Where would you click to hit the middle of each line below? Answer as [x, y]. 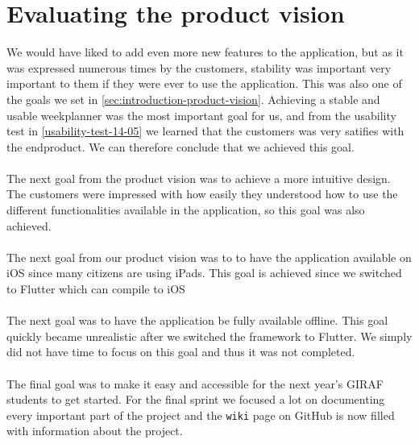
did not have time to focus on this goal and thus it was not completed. [181, 352]
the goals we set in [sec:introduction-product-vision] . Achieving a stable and [193, 99]
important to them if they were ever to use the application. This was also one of [204, 83]
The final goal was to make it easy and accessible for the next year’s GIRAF [195, 383]
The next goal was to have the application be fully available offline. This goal [197, 320]
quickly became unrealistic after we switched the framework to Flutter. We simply [209, 336]
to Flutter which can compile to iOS [96, 289]
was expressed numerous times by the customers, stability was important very [199, 67]
